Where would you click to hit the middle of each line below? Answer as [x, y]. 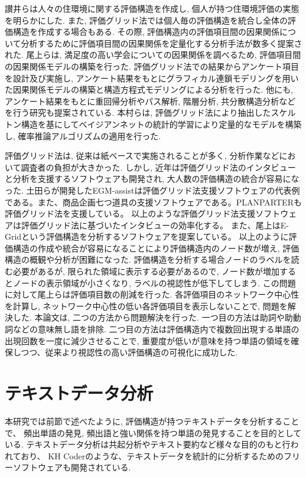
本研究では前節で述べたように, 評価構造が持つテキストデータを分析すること [152, 421]
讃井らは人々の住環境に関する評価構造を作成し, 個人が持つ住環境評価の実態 [152, 8]
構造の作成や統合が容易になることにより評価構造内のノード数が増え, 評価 [156, 248]
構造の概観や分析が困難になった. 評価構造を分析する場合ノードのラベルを [148, 259]
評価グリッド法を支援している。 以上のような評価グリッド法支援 [130, 213]
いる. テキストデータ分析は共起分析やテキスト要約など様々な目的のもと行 [148, 444]
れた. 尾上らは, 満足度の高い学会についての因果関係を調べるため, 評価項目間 [153, 55]
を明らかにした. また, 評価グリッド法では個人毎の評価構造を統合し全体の [147, 20]
